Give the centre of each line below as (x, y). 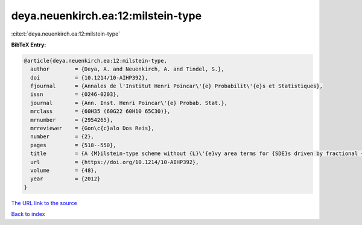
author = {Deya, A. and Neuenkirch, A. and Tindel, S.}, (127, 69)
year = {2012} (65, 179)
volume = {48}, (64, 170)
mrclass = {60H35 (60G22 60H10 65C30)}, (100, 111)
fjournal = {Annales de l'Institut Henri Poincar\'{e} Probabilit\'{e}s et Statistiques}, (176, 86)
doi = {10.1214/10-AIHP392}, (89, 78)
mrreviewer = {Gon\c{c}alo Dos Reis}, (93, 128)
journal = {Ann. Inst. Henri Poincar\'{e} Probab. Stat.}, (129, 103)
